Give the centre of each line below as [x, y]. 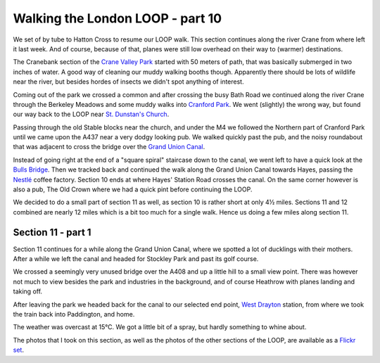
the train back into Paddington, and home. [74, 314]
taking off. [27, 291]
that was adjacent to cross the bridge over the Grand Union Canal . [109, 147]
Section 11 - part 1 [52, 232]
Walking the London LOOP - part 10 [117, 18]
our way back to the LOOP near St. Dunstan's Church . [91, 114]
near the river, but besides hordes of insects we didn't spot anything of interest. [128, 82]
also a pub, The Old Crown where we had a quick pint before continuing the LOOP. [133, 189]
